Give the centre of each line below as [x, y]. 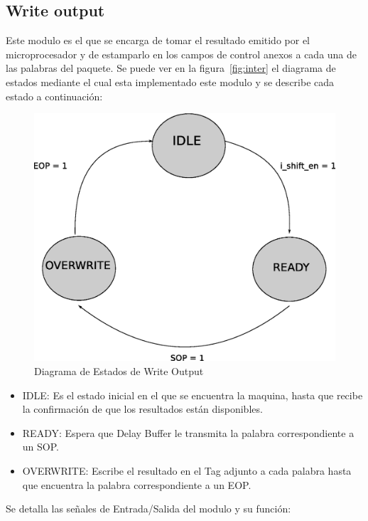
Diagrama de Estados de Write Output [119, 370]
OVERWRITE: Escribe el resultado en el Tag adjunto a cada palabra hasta [187, 470]
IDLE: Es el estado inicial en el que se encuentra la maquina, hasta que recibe [193, 395]
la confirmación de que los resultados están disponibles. [142, 409]
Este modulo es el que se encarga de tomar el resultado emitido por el [158, 40]
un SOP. [40, 447]
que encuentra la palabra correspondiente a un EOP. [137, 484]
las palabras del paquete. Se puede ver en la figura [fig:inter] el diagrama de [171, 68]
